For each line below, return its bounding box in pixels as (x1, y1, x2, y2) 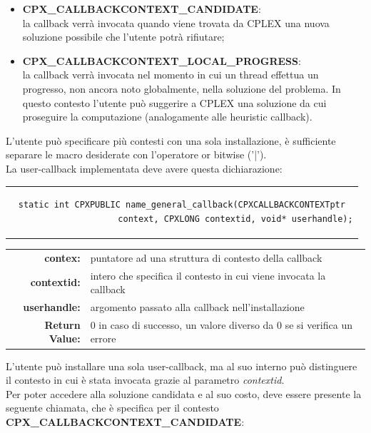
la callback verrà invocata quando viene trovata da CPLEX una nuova (22, 15, 330, 30)
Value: (49, 331, 81, 346)
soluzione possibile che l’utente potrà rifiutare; (22, 29, 225, 44)
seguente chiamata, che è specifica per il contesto (6, 400, 219, 415)
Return (44, 317, 81, 332)
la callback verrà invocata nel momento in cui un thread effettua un (22, 67, 319, 82)
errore (90, 331, 116, 346)
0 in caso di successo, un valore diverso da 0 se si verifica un (90, 317, 352, 332)
